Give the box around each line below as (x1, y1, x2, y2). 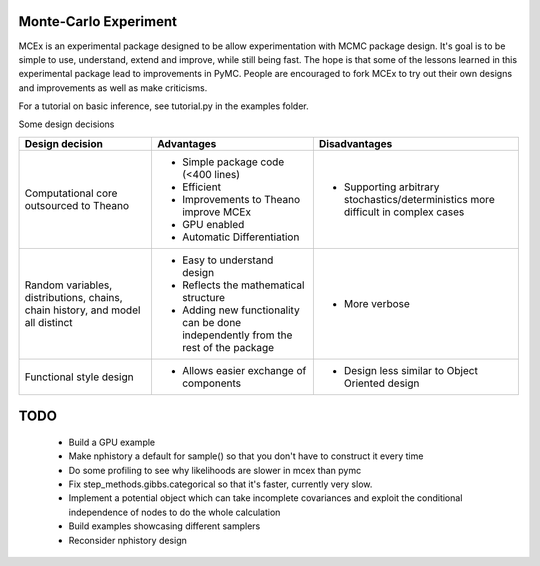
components (181, 376, 242, 390)
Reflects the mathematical (181, 278, 305, 292)
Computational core (24, 186, 118, 200)
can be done (181, 315, 242, 329)
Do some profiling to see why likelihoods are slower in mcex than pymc (68, 464, 362, 476)
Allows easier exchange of (181, 363, 307, 377)
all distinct (24, 315, 74, 329)
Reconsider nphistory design (68, 534, 187, 546)
